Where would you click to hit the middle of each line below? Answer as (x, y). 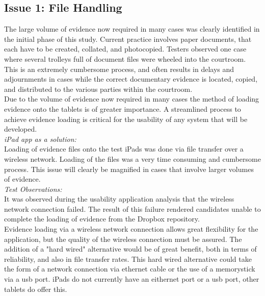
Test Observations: (33, 189)
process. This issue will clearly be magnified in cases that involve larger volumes (129, 169)
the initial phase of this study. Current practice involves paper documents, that (128, 39)
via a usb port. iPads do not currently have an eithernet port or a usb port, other (132, 279)
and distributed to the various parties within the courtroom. (98, 89)
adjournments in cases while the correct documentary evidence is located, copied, (131, 79)
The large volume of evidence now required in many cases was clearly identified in (132, 29)
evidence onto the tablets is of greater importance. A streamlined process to (123, 108)
